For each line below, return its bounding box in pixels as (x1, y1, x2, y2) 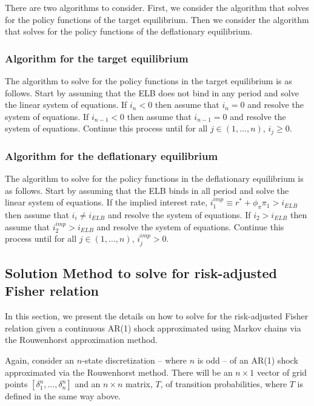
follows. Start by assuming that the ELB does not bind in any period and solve (5, 86, 299, 99)
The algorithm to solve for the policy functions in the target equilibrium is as (5, 75, 292, 87)
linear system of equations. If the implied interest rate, (5, 196, 208, 208)
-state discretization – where (82, 354, 187, 367)
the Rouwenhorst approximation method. (5, 333, 158, 346)
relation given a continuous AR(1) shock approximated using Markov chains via (5, 321, 301, 334)
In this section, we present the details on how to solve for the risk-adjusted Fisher (5, 310, 309, 322)
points (5, 378, 28, 390)
